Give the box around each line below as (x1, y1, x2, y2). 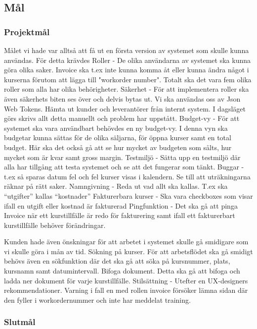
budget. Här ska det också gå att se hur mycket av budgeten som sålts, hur (4, 142, 232, 152)
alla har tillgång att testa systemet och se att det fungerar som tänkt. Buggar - (4, 162, 244, 172)
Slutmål (4, 316, 36, 328)
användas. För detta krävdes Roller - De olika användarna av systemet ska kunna (4, 55, 251, 65)
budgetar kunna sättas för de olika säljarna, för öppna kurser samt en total (4, 132, 231, 143)
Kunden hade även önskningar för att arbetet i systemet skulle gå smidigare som (4, 236, 249, 247)
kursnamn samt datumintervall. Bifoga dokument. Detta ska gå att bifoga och (4, 266, 240, 276)
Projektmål (4, 25, 50, 38)
